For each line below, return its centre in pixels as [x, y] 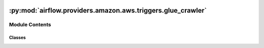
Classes [18, 38]
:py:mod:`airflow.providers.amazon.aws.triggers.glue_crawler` [108, 10]
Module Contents [30, 25]
